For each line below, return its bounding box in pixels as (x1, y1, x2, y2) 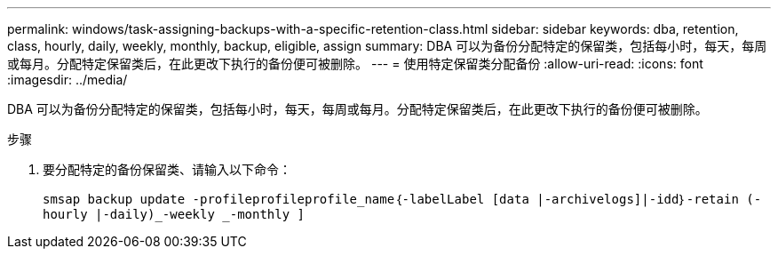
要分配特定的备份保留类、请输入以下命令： (43, 162, 291, 177)
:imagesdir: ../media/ (7, 72, 128, 87)
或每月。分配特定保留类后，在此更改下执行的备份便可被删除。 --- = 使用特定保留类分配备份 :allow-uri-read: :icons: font (7, 56, 703, 71)
